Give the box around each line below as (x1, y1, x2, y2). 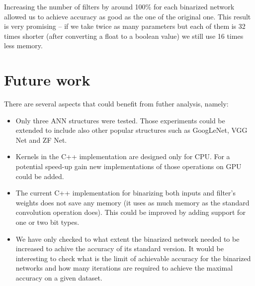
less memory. (4, 40, 43, 51)
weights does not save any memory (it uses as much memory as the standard (15, 197, 250, 207)
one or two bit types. (15, 217, 80, 227)
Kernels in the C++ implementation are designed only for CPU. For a (15, 151, 230, 162)
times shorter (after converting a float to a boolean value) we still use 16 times (4, 30, 244, 41)
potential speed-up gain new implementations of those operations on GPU (15, 161, 242, 172)
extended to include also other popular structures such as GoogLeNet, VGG (15, 125, 248, 135)
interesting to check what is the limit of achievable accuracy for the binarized (15, 253, 251, 263)
